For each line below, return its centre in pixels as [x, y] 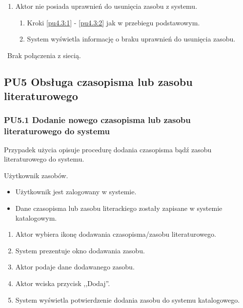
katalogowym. [36, 217]
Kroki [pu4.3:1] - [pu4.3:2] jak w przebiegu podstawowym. [113, 22]
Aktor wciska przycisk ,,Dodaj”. [63, 283]
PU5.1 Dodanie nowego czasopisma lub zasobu [97, 120]
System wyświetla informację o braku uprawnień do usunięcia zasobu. [131, 39]
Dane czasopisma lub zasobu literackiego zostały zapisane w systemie [119, 208]
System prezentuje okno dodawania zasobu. [80, 250]
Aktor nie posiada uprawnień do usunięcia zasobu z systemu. [106, 6]
